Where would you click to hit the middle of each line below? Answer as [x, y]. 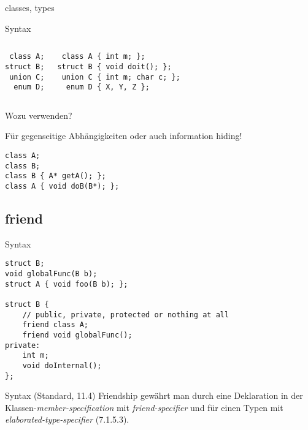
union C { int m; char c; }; [121, 77]
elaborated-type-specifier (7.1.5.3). [67, 419]
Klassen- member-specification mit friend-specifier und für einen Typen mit [144, 407]
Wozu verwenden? [39, 115]
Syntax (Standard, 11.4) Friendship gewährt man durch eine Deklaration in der [154, 395]
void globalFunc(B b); [51, 274]
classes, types [30, 7]
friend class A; [56, 325]
